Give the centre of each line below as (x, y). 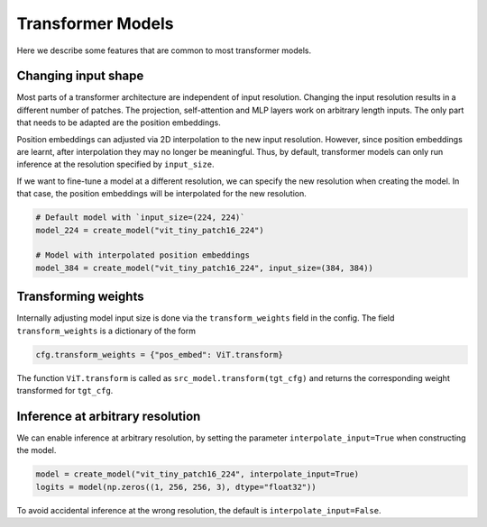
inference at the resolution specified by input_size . (115, 164)
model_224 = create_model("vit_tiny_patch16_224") (150, 230)
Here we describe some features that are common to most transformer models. (164, 50)
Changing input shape (80, 76)
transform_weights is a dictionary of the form (106, 331)
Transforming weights (80, 297)
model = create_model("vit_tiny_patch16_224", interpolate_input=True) (198, 474)
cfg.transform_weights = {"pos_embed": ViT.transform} (159, 354)
